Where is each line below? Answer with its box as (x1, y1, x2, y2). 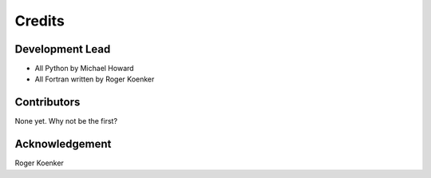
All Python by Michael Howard (34, 64, 135, 73)
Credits (14, 12, 65, 30)
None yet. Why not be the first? (14, 117, 118, 126)
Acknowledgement (14, 137, 112, 151)
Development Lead (14, 42, 111, 56)
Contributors (14, 96, 81, 109)
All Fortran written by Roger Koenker (34, 74, 155, 84)
